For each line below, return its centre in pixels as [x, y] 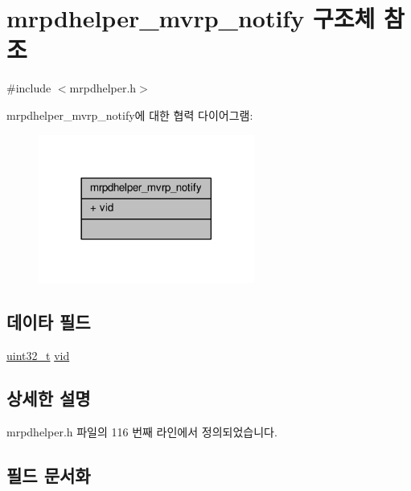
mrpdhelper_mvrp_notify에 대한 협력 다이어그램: [130, 115]
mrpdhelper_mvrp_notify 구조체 [191, 18]
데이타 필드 [49, 321]
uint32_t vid [38, 355]
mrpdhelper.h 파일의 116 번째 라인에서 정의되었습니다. [142, 432]
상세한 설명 [49, 398]
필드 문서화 [49, 475]
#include [29, 88]
